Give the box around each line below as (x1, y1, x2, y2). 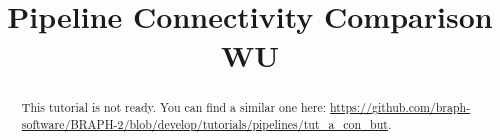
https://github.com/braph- (329, 99, 471, 116)
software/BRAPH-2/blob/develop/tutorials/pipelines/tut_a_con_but (21, 116, 388, 133)
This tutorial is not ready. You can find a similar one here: (21, 99, 327, 116)
